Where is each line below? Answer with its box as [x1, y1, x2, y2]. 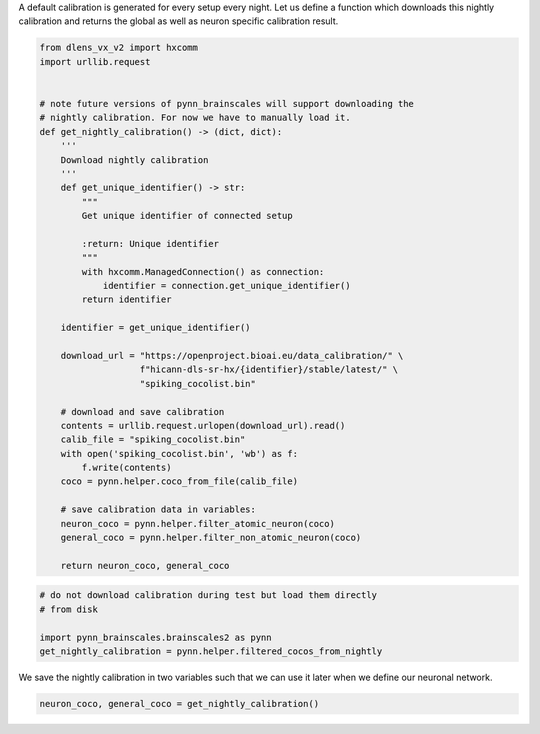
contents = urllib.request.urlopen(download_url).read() [60, 420, 346, 431]
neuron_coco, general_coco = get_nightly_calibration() [39, 698, 320, 709]
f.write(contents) [81, 462, 172, 474]
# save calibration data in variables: [60, 504, 257, 515]
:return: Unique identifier [81, 238, 220, 249]
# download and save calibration [60, 406, 225, 417]
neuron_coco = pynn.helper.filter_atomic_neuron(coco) [60, 518, 335, 529]
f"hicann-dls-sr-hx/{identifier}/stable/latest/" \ [139, 364, 399, 375]
